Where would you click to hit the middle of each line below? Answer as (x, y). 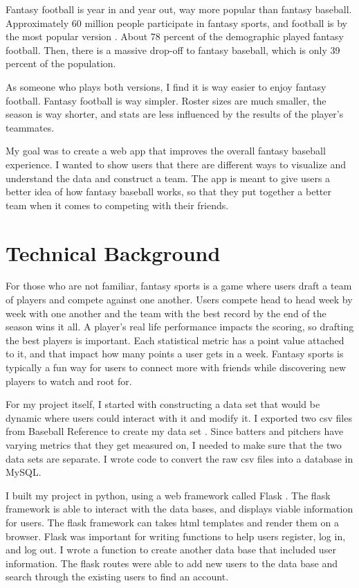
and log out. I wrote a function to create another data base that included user (171, 550)
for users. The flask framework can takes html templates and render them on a (173, 522)
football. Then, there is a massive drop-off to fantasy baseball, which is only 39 (173, 50)
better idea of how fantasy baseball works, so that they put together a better (169, 191)
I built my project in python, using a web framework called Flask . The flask (168, 495)
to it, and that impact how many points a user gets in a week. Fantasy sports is (175, 354)
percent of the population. (61, 63)
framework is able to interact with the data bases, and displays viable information (179, 509)
